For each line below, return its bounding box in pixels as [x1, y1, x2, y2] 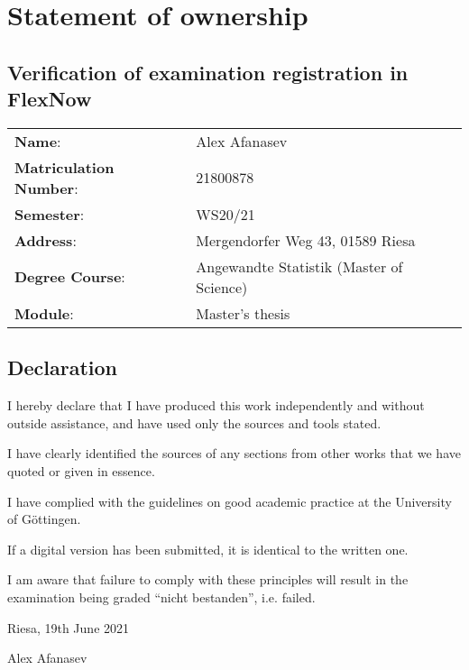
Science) [196, 276, 248, 298]
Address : [14, 229, 77, 251]
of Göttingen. [7, 509, 81, 528]
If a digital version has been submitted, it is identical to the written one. [7, 539, 409, 558]
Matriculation [14, 156, 115, 178]
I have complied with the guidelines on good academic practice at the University [7, 491, 452, 510]
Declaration [7, 353, 118, 381]
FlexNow [7, 85, 92, 113]
